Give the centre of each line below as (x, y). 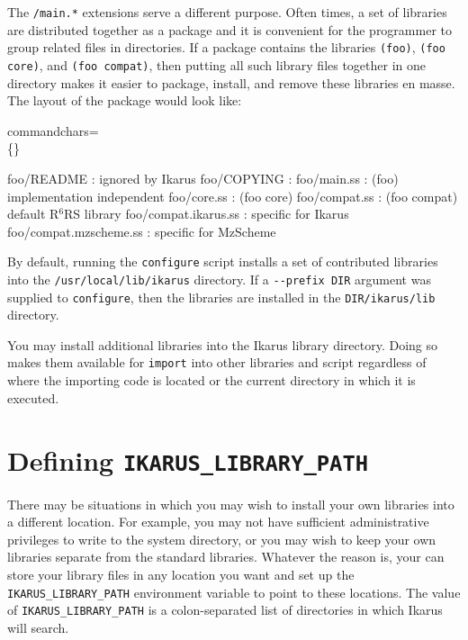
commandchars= (53, 130)
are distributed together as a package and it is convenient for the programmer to (229, 29)
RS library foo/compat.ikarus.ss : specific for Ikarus (207, 214)
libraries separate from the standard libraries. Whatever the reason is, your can (226, 557)
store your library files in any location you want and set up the (181, 574)
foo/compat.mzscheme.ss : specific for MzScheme (142, 231)
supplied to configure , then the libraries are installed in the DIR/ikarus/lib (221, 297)
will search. (38, 627)
